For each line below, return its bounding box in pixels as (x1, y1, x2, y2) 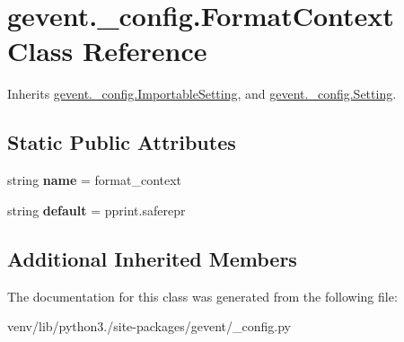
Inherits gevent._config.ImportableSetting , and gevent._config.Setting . (7, 84, 397, 103)
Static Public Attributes (7, 128, 236, 156)
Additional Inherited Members (7, 244, 297, 272)
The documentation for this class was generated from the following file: (7, 286, 398, 305)
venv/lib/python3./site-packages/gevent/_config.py (7, 317, 291, 336)
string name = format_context (7, 171, 182, 189)
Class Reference (7, 32, 207, 69)
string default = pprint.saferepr (7, 200, 186, 219)
